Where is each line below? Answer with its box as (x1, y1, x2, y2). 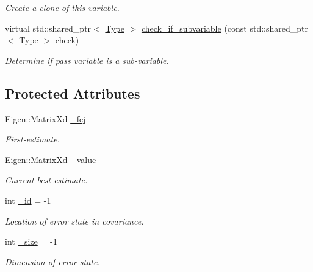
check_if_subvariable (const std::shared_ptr (141, 21, 308, 34)
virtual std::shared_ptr (5, 21, 92, 34)
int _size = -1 (5, 235, 57, 248)
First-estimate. (5, 133, 60, 145)
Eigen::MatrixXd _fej (5, 112, 86, 125)
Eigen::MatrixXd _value (5, 153, 96, 166)
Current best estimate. (5, 173, 88, 186)
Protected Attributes (5, 83, 140, 102)
